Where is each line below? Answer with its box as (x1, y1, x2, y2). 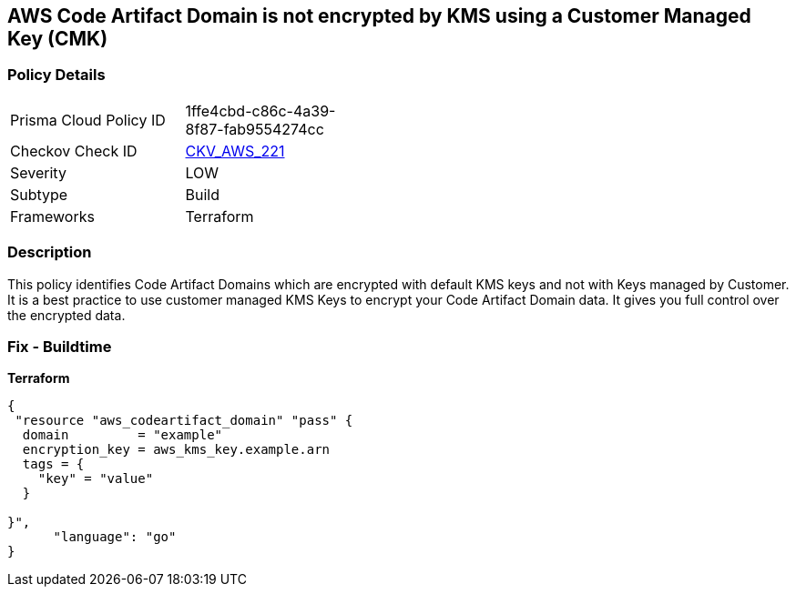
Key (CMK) (7, 27, 108, 50)
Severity (10, 163, 66, 182)
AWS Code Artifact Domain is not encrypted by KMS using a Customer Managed (7, 5, 751, 27)
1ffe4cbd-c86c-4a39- (185, 101, 336, 120)
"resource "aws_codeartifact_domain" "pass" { (15, 413, 353, 428)
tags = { (22, 457, 85, 472)
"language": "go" (53, 529, 177, 545)
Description (7, 243, 92, 262)
